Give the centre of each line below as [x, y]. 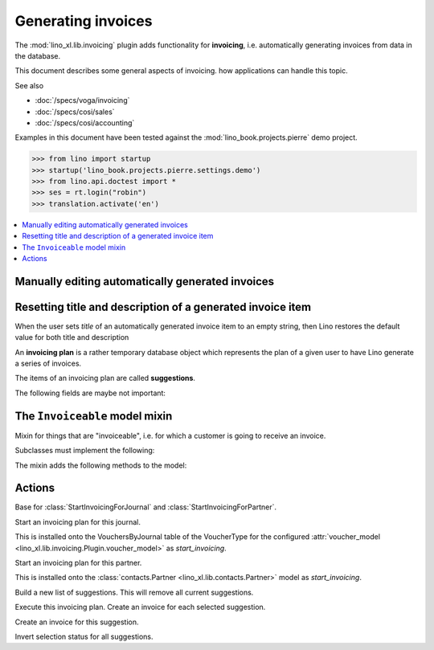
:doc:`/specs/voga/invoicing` [82, 100]
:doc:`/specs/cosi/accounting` [85, 123]
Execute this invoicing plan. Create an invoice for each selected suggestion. [140, 607]
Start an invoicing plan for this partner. [78, 563]
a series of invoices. [48, 364]
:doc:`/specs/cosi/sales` [75, 112]
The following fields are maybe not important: [90, 393]
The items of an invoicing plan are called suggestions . [105, 378]
